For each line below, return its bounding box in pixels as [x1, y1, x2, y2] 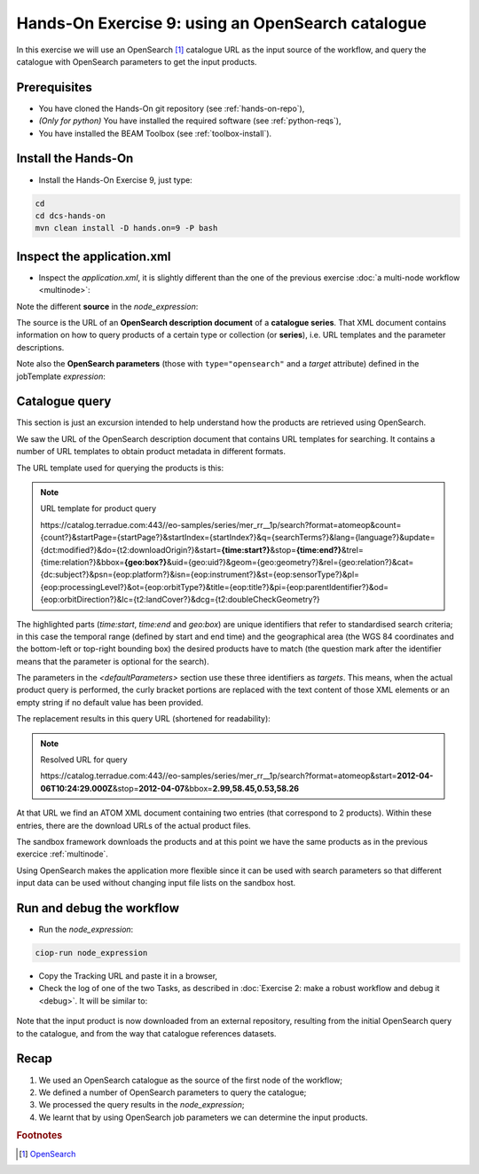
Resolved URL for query [40, 754, 128, 765]
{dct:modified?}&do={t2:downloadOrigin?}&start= [40, 544, 222, 555]
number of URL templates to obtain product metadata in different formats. [16, 446, 286, 457]
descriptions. [16, 342, 65, 352]
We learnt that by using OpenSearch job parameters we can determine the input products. [38, 1112, 368, 1123]
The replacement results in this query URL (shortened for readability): [16, 713, 271, 724]
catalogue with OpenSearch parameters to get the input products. [16, 56, 257, 67]
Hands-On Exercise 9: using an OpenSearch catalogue [16, 13, 428, 33]
